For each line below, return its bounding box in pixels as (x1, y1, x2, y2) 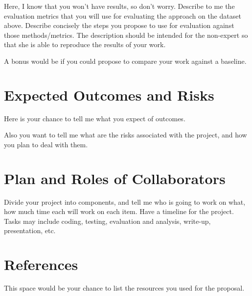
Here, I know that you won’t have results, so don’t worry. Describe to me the (4, 1, 235, 11)
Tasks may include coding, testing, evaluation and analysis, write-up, (4, 215, 211, 226)
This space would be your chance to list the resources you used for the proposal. (4, 283, 245, 293)
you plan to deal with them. (4, 139, 88, 149)
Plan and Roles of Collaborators (4, 168, 226, 188)
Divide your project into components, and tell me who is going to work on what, (4, 196, 246, 207)
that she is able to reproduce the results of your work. (4, 39, 166, 50)
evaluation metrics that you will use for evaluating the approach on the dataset (4, 10, 241, 21)
